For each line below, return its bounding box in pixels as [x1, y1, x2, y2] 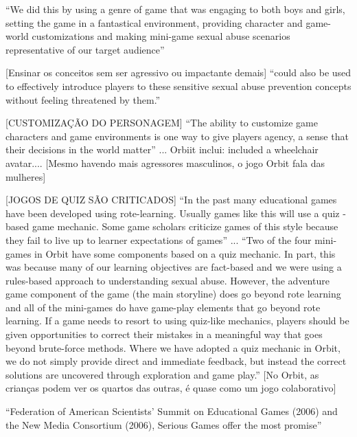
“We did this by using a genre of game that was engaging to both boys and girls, [5, 2, 345, 16]
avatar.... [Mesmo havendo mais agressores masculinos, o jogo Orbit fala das [5, 155, 325, 170]
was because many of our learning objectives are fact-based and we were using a [5, 260, 342, 274]
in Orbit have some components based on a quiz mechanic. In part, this [34, 246, 336, 260]
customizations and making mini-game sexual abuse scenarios [32, 29, 290, 43]
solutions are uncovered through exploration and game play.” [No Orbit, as [5, 367, 319, 381]
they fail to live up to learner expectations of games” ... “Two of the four [5, 232, 312, 247]
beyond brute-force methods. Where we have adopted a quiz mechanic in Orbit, [5, 340, 341, 355]
